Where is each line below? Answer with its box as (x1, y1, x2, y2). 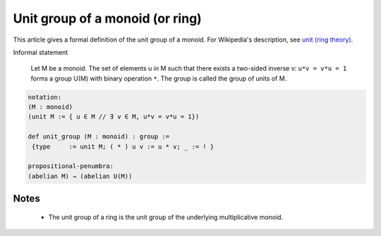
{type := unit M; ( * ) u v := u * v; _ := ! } (32, 142, 214, 151)
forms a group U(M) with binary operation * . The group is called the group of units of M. (30, 74, 287, 83)
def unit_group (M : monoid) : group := (28, 133, 169, 141)
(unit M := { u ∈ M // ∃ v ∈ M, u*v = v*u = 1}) (28, 113, 200, 121)
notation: (28, 93, 62, 101)
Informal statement (13, 48, 68, 57)
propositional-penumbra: (28, 163, 114, 170)
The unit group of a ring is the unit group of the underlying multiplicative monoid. (48, 213, 284, 221)
